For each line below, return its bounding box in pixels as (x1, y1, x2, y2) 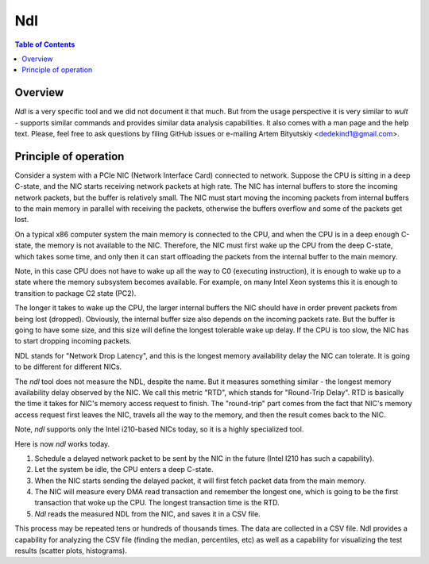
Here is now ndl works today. (14, 439, 110, 448)
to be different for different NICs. (14, 362, 122, 372)
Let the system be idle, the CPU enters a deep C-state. (34, 465, 214, 474)
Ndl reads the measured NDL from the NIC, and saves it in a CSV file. (34, 508, 261, 519)
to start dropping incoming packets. (14, 336, 132, 346)
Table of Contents (14, 40, 75, 49)
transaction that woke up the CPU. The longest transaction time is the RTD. (34, 498, 280, 508)
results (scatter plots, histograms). (14, 546, 127, 555)
